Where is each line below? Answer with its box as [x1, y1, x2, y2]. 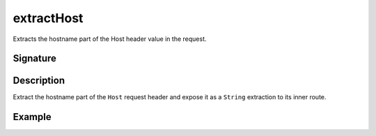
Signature [13, 53, 57, 65]
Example [13, 111, 52, 123]
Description [13, 75, 65, 87]
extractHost [13, 10, 84, 26]
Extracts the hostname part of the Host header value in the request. [13, 35, 207, 43]
